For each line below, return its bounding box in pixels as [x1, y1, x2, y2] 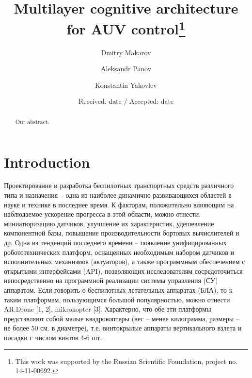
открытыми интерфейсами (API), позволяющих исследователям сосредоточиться [4, 266, 243, 276]
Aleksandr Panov [100, 63, 152, 74]
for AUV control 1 [66, 17, 186, 39]
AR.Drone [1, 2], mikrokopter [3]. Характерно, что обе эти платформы [4, 304, 211, 314]
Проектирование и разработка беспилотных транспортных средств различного [4, 180, 234, 190]
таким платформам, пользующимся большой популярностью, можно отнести [4, 294, 230, 304]
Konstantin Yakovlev [95, 79, 157, 90]
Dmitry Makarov [101, 47, 151, 57]
